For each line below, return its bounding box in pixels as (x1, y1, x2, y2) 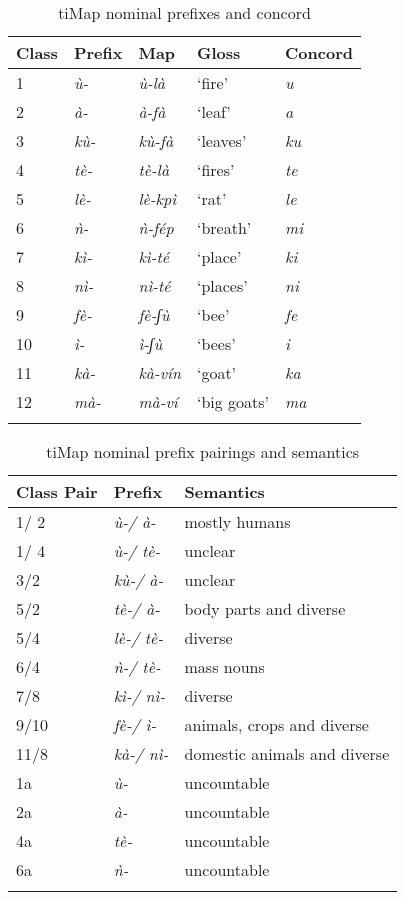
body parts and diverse (184, 597, 346, 620)
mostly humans (184, 510, 291, 533)
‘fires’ (196, 158, 235, 181)
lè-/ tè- (113, 626, 164, 649)
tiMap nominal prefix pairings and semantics (46, 440, 360, 463)
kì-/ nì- (113, 684, 166, 707)
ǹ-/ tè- (113, 655, 161, 678)
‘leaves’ (196, 129, 247, 152)
